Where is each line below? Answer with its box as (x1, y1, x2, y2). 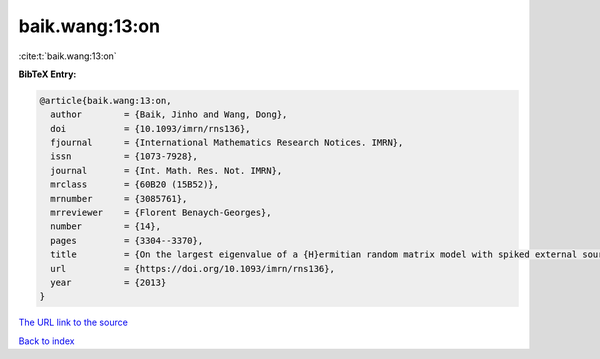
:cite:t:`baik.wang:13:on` (18, 50, 117, 62)
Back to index (18, 335, 75, 347)
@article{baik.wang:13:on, (39, 95, 172, 106)
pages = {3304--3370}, (50, 235, 204, 246)
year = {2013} (50, 277, 167, 288)
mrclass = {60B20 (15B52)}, (50, 179, 220, 190)
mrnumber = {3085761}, (50, 193, 188, 204)
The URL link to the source (18, 316, 129, 329)
